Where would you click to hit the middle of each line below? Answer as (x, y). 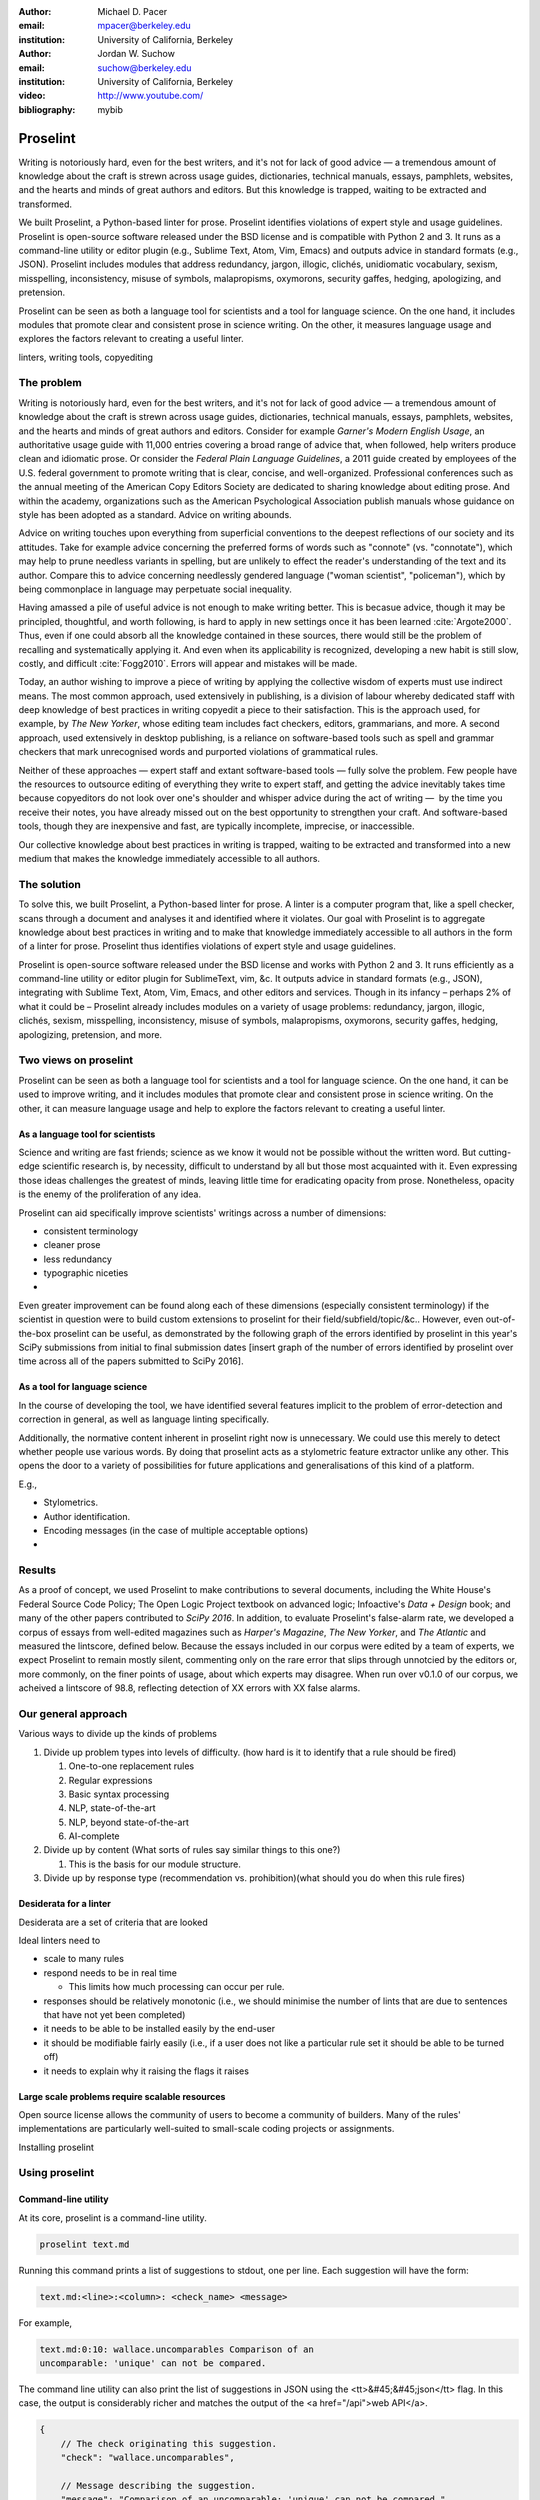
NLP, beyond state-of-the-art (129, 1822)
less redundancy (77, 1259)
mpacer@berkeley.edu (144, 26)
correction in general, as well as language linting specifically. (144, 1419)
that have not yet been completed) (114, 2014)
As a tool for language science (83, 1387)
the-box (35, 1333)
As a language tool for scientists (87, 1134)
